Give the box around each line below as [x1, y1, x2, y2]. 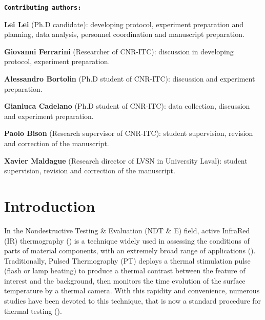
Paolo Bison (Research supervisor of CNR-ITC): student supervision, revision [4, 128, 253, 138]
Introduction [4, 195, 95, 216]
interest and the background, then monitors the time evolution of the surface [4, 275, 246, 286]
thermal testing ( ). [4, 305, 62, 316]
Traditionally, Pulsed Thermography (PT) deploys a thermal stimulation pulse [4, 255, 251, 266]
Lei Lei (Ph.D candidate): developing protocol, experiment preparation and [4, 18, 244, 29]
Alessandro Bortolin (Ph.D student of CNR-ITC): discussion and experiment [4, 73, 255, 84]
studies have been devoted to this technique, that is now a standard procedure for [4, 295, 261, 306]
